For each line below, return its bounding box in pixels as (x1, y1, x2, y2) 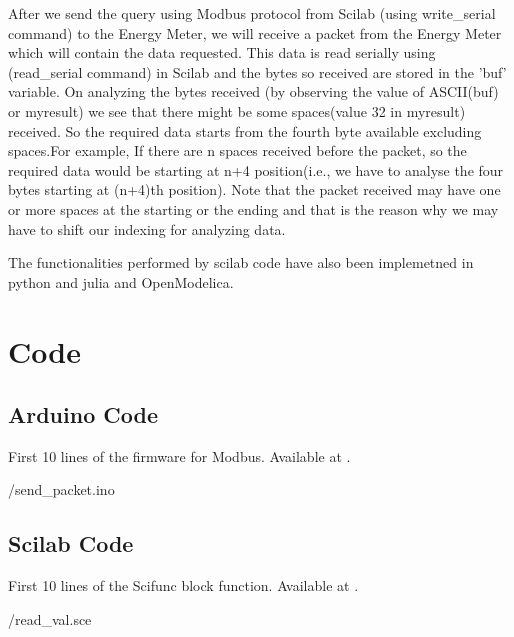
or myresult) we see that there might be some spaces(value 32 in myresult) (8, 100, 466, 121)
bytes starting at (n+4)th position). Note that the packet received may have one (8, 179, 501, 200)
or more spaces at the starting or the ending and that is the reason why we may (8, 198, 499, 219)
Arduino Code (8, 399, 158, 430)
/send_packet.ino (8, 479, 115, 500)
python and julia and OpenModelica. (8, 271, 234, 292)
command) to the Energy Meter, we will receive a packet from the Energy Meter (8, 22, 502, 43)
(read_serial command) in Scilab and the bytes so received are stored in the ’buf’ (8, 61, 507, 82)
